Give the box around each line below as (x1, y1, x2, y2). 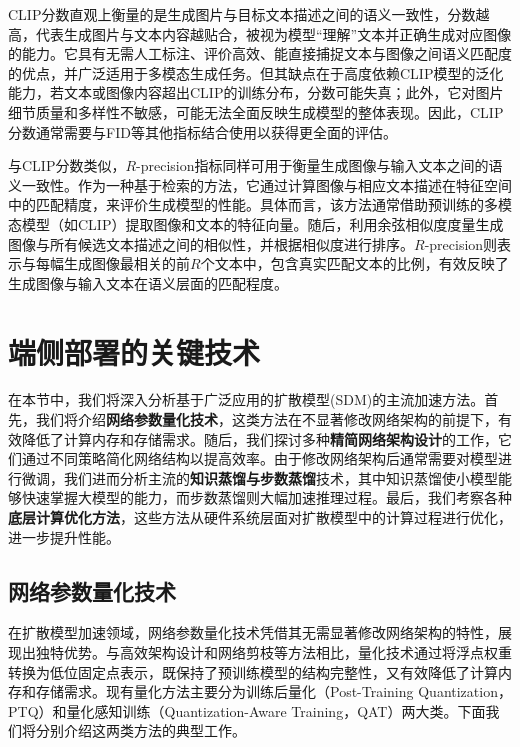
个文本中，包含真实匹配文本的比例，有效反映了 (200, 253, 509, 274)
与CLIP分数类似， (8, 155, 126, 176)
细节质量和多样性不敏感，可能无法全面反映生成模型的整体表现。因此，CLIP (8, 101, 504, 122)
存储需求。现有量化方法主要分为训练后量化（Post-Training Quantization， (35, 681, 512, 702)
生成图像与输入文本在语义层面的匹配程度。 (8, 272, 288, 293)
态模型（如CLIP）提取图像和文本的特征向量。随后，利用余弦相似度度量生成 (8, 213, 504, 234)
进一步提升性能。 (8, 526, 120, 547)
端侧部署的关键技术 (8, 331, 261, 372)
